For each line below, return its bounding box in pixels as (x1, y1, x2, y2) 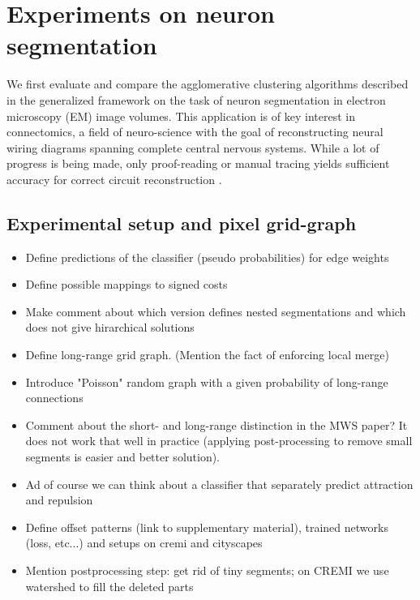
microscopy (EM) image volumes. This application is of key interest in (6, 107, 355, 124)
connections (25, 389, 84, 406)
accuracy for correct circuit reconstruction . (6, 170, 222, 187)
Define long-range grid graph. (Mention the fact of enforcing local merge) (25, 346, 389, 363)
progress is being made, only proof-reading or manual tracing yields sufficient (6, 155, 390, 172)
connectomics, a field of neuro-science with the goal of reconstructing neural (6, 123, 384, 140)
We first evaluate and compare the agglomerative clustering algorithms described (6, 75, 409, 92)
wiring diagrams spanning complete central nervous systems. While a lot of (6, 139, 379, 156)
